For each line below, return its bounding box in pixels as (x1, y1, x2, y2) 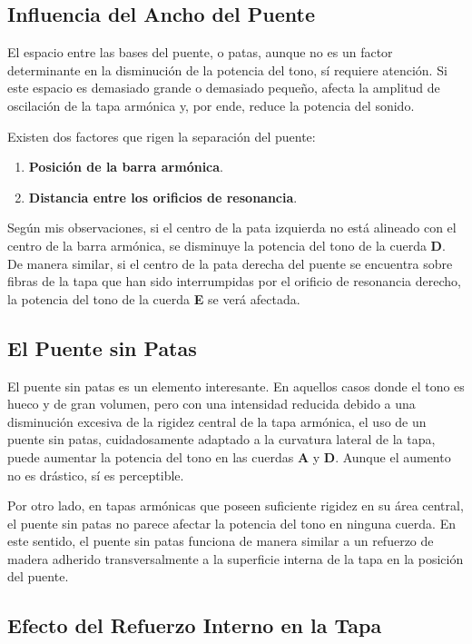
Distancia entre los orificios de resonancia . (28, 187, 298, 206)
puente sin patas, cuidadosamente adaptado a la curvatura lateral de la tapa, (7, 430, 436, 449)
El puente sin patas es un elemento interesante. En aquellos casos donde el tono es (7, 376, 465, 395)
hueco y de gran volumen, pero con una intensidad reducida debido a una (7, 394, 416, 413)
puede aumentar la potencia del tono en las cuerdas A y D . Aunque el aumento (7, 447, 451, 466)
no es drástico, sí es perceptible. (7, 465, 184, 484)
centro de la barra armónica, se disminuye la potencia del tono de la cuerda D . (7, 235, 446, 254)
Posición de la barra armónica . (28, 157, 223, 176)
